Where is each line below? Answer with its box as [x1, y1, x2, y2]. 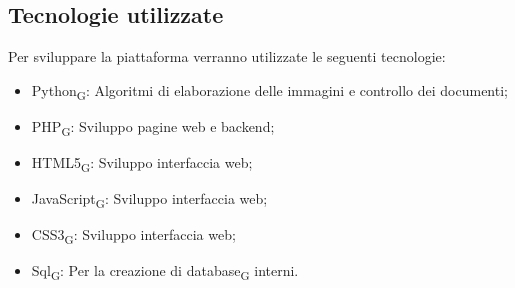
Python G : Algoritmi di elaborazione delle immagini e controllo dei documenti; [31, 79, 508, 103]
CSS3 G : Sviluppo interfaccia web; [31, 224, 236, 248]
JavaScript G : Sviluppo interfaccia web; [31, 188, 268, 211]
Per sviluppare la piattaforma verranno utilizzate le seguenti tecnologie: [8, 46, 446, 67]
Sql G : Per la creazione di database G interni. [31, 260, 299, 284]
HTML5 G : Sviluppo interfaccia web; [31, 152, 253, 175]
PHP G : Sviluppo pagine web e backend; [31, 115, 275, 139]
